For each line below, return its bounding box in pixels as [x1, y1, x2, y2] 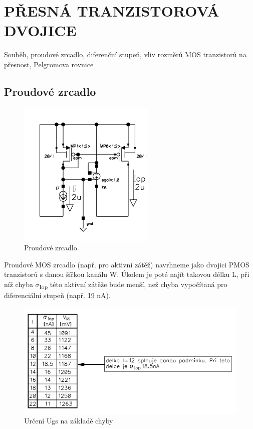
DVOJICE [4, 20, 77, 41]
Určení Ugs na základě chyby [24, 415, 113, 426]
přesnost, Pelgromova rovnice [4, 59, 94, 69]
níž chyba [4, 279, 33, 290]
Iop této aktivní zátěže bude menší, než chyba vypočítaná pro [39, 279, 227, 291]
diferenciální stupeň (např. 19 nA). [4, 290, 111, 301]
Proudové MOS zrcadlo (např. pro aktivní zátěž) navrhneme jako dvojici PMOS [4, 259, 249, 269]
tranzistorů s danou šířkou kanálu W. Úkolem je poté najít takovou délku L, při [4, 269, 249, 279]
